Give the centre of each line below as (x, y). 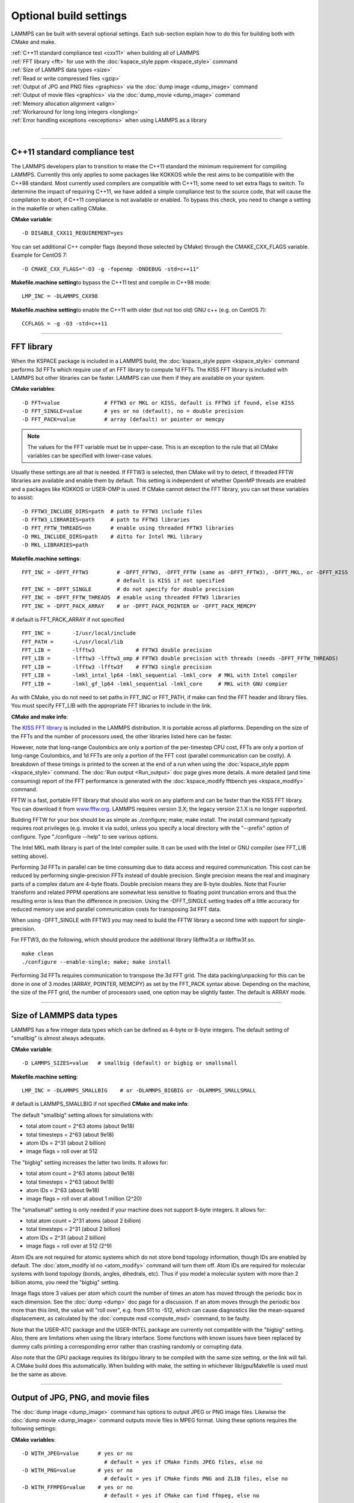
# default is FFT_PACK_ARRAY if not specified (68, 619)
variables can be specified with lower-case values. (90, 455)
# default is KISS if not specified (170, 581)
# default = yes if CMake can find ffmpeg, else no (182, 1496)
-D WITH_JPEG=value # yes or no (78, 1454)
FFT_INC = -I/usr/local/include (79, 633)
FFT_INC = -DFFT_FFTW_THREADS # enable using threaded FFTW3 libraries (131, 598)
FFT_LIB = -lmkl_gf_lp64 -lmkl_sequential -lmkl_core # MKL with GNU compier (155, 684)
